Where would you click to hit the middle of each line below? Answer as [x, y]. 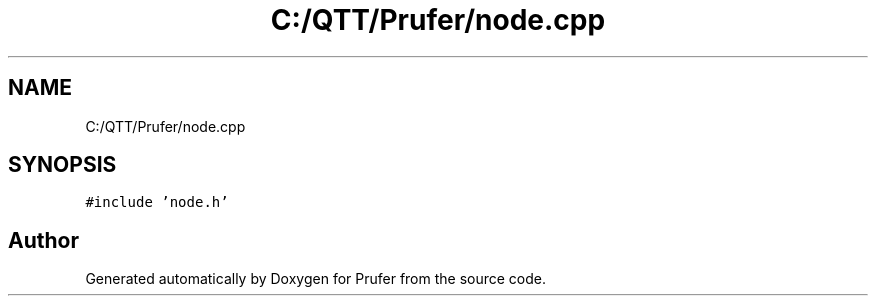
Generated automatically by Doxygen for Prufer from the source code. [316, 279]
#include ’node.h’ [157, 202]
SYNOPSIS [62, 165]
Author [43, 240]
